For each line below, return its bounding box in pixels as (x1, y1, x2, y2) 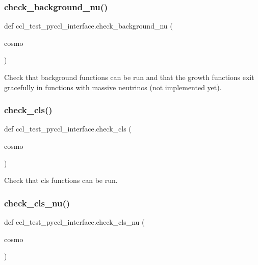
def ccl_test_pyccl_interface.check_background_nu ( (4, 20, 173, 31)
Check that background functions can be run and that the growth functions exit (4, 72, 254, 82)
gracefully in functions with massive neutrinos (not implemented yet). (4, 82, 222, 92)
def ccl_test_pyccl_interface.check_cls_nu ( (4, 217, 145, 227)
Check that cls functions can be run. (4, 175, 118, 185)
